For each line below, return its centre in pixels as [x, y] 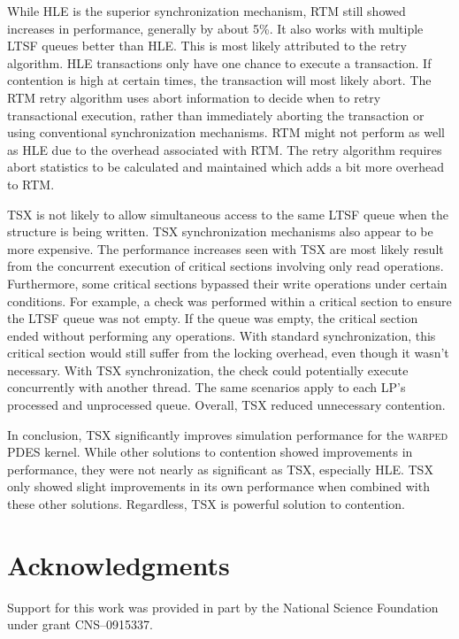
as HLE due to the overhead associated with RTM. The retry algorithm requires [225, 149]
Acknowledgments [119, 564]
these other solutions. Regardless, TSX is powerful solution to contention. [207, 504]
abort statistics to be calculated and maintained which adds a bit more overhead [226, 167]
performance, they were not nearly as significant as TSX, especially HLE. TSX [220, 469]
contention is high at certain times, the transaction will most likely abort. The [219, 80]
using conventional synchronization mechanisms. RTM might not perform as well [226, 132]
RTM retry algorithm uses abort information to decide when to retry [194, 97]
